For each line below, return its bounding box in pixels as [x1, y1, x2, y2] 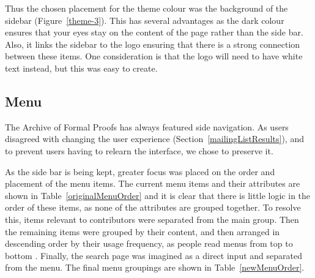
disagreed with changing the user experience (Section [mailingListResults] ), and [5, 132, 304, 145]
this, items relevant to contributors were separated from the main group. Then [5, 212, 299, 225]
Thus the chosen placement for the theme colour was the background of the [5, 2, 288, 14]
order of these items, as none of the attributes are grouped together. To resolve [5, 201, 301, 214]
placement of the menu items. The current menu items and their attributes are [5, 177, 300, 190]
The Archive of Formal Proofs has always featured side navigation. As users [5, 120, 289, 133]
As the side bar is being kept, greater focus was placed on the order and [5, 165, 275, 178]
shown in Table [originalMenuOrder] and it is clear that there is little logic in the [5, 189, 311, 201]
